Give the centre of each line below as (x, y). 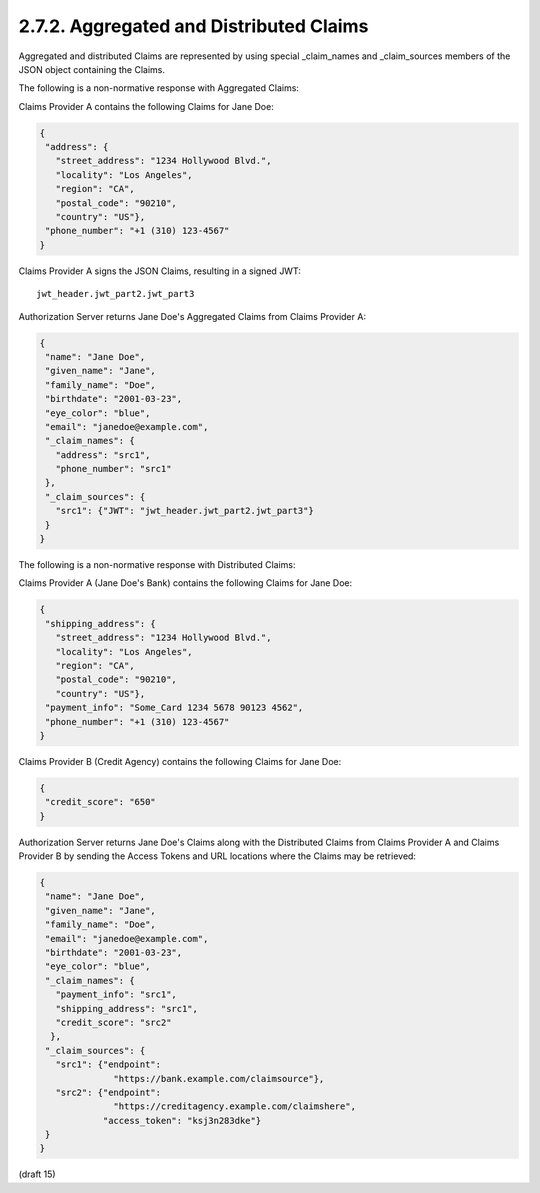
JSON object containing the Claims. (91, 69)
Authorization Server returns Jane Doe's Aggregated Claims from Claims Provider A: (192, 316)
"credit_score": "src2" (113, 1022)
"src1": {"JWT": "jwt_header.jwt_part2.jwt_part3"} (184, 511)
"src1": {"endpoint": (108, 1064)
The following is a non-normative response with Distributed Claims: (157, 565)
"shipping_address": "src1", (127, 1008)
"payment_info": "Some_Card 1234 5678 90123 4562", (174, 708)
